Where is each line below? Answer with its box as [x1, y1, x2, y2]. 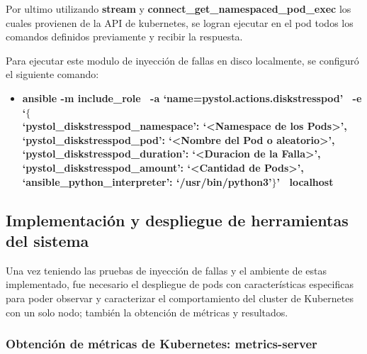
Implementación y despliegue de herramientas [6, 209, 349, 231]
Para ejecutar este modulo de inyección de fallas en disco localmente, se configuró [6, 52, 359, 67]
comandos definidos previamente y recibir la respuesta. [6, 29, 243, 44]
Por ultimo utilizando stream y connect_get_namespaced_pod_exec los [6, 1, 351, 16]
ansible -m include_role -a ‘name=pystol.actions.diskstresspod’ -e [22, 90, 362, 105]
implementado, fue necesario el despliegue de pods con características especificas [6, 277, 354, 292]
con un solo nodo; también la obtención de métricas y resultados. [6, 304, 288, 319]
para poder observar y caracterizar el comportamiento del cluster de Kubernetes [6, 290, 354, 305]
